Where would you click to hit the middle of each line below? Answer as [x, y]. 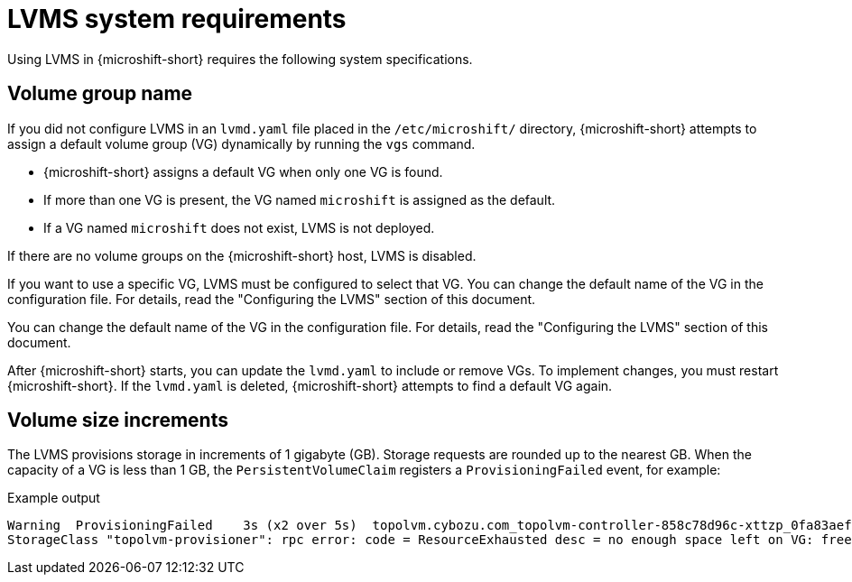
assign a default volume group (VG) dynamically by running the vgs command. [241, 143]
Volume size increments [118, 420]
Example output [54, 498]
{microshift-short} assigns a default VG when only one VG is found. [243, 171]
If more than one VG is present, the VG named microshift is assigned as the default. [300, 199]
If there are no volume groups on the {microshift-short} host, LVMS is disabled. [242, 255]
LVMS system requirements [177, 19]
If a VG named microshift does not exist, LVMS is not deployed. [239, 227]
